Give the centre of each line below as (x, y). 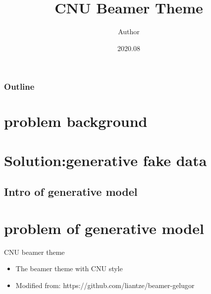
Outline (19, 87)
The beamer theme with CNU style (69, 268)
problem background (76, 121)
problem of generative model (104, 228)
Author (129, 31)
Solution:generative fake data (105, 160)
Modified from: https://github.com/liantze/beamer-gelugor (105, 285)
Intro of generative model (71, 192)
